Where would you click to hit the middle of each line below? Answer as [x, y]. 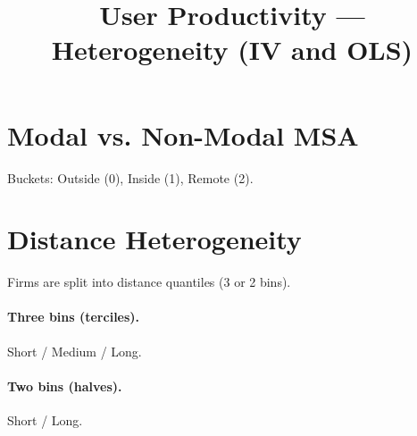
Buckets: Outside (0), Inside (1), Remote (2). [130, 177]
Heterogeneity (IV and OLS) [232, 50]
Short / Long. [45, 420]
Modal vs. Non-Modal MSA [183, 134]
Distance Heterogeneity [154, 239]
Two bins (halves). [65, 386]
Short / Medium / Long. [75, 351]
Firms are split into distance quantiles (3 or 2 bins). [149, 282]
